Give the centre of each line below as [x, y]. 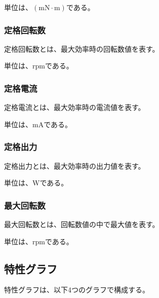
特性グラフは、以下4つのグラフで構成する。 [77, 290]
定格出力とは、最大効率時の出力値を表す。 [75, 165]
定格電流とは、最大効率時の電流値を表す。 [75, 107]
